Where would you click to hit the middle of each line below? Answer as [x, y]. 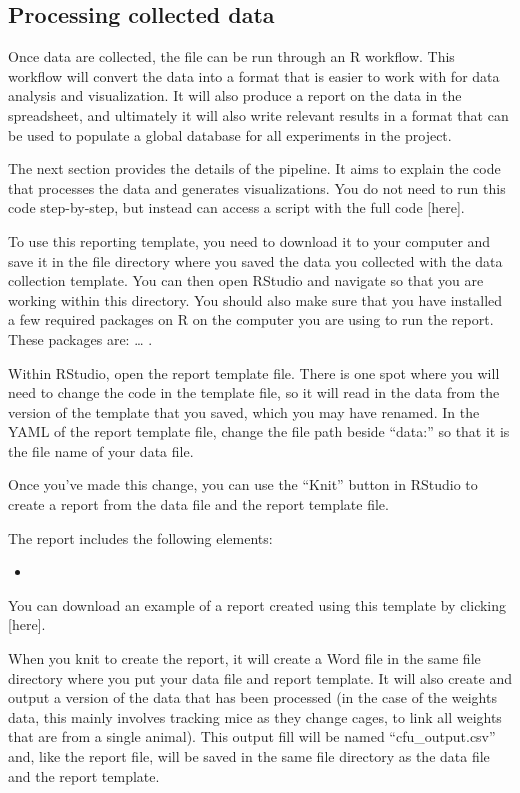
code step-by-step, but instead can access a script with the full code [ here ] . [236, 207]
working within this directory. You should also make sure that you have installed [255, 299]
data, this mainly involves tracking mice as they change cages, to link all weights [255, 716]
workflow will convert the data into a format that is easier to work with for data [254, 75]
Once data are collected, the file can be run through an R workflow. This [231, 56]
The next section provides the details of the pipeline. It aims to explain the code [254, 168]
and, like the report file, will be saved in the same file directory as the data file [249, 756]
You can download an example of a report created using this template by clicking [257, 604]
